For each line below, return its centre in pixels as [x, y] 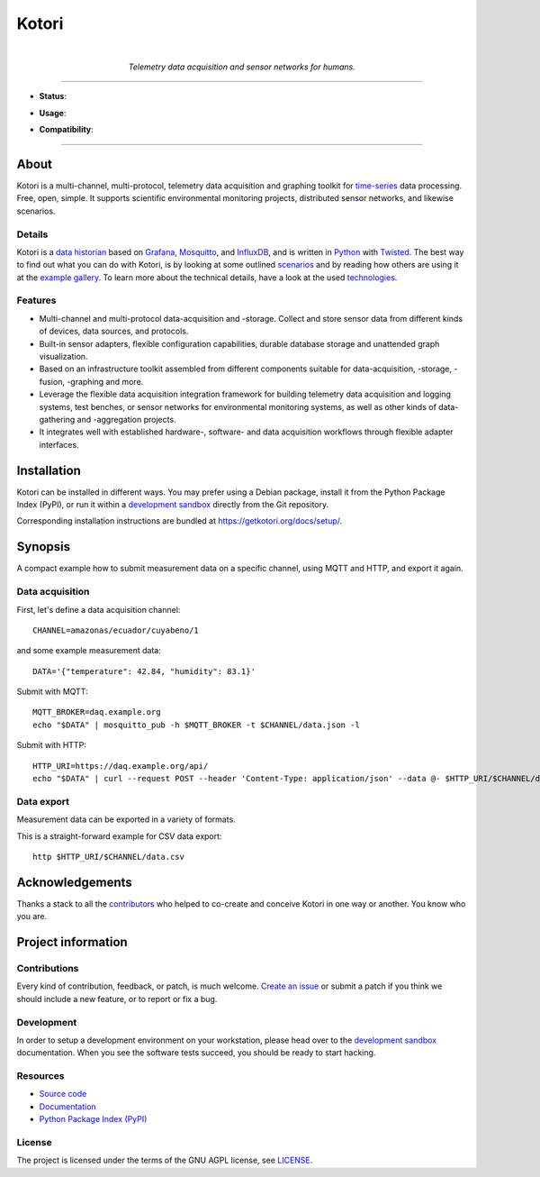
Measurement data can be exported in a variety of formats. [126, 819]
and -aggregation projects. [126, 419]
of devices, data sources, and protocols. [114, 331]
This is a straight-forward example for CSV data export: [119, 836]
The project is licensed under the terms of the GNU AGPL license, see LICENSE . [165, 1160]
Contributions [48, 969]
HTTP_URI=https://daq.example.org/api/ [121, 766]
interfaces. [59, 444]
